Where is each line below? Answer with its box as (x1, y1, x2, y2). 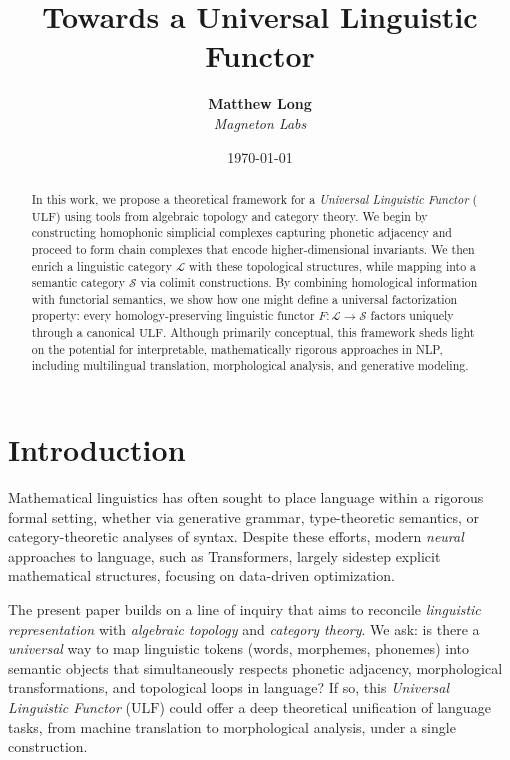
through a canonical (31, 324, 135, 341)
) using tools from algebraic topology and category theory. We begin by (55, 207, 428, 224)
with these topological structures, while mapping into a (189, 257, 477, 274)
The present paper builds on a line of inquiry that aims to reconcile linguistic (8, 599, 481, 620)
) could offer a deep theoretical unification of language (159, 696, 491, 717)
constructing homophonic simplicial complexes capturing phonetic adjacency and (31, 224, 452, 241)
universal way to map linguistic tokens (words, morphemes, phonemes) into (8, 638, 469, 659)
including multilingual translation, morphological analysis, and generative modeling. (31, 357, 469, 374)
